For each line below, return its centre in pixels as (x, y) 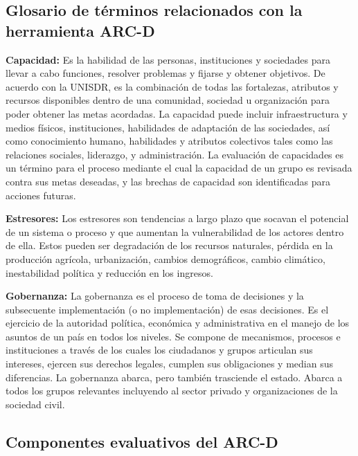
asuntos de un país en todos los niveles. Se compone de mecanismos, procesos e (173, 336)
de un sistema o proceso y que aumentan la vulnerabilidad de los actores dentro (175, 231)
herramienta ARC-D (80, 30)
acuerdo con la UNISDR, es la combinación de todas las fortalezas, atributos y (172, 86)
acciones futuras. (41, 195)
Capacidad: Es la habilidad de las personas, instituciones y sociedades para (168, 59)
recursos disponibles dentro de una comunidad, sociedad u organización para (168, 100)
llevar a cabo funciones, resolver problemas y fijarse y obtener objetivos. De (165, 73)
